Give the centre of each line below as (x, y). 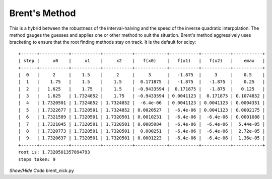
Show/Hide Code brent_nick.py (42, 170)
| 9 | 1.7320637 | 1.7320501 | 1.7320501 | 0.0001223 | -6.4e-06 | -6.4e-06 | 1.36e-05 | (142, 138)
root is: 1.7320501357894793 (54, 152)
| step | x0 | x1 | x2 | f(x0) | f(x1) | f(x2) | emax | (142, 61)
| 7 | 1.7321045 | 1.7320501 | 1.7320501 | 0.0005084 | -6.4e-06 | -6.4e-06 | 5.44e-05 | (142, 124)
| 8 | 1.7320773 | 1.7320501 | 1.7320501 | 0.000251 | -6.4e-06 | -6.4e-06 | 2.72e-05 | (142, 131)
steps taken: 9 (37, 159)
